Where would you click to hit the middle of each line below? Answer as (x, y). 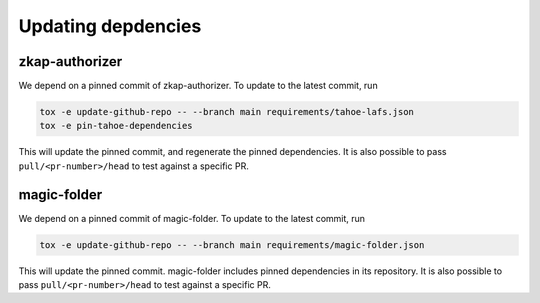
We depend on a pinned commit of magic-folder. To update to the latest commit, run (191, 218)
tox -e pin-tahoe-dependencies (116, 126)
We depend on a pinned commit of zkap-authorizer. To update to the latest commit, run (198, 86)
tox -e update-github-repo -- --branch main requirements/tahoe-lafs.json (227, 112)
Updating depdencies (110, 26)
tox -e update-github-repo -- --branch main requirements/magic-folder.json (232, 244)
